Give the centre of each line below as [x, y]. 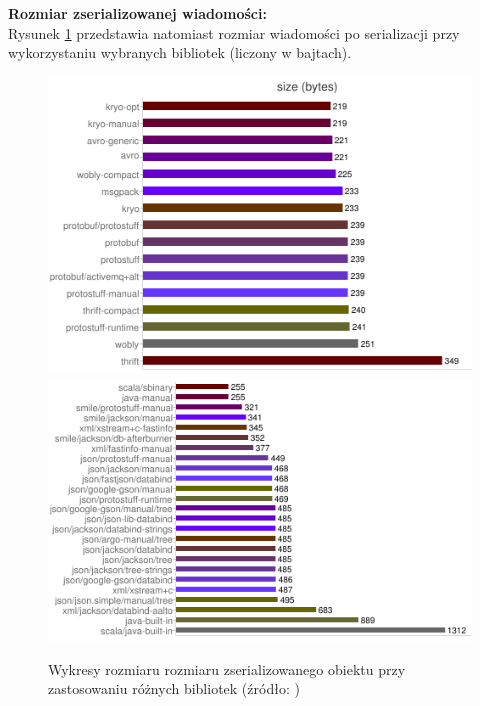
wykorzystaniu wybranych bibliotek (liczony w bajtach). [180, 52]
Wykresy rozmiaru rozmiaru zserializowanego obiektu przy [227, 668]
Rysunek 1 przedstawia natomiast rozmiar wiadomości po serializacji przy [234, 32]
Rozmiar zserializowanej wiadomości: [137, 13]
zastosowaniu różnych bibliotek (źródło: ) [174, 688]
